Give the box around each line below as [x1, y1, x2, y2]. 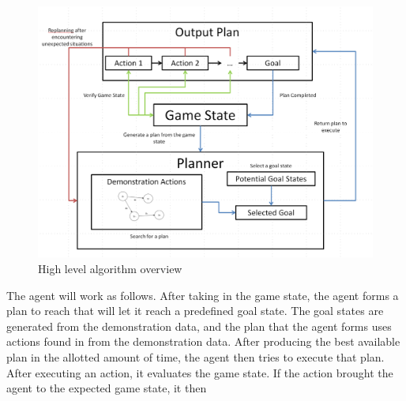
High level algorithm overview [38, 260, 182, 276]
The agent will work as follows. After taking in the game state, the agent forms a [6, 287, 399, 303]
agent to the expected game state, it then [6, 380, 207, 396]
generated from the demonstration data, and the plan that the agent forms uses [6, 317, 392, 334]
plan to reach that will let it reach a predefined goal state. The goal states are [6, 302, 384, 319]
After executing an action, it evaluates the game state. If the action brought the [6, 364, 393, 380]
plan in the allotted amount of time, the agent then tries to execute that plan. [6, 348, 385, 365]
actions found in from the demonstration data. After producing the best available [6, 333, 400, 350]
